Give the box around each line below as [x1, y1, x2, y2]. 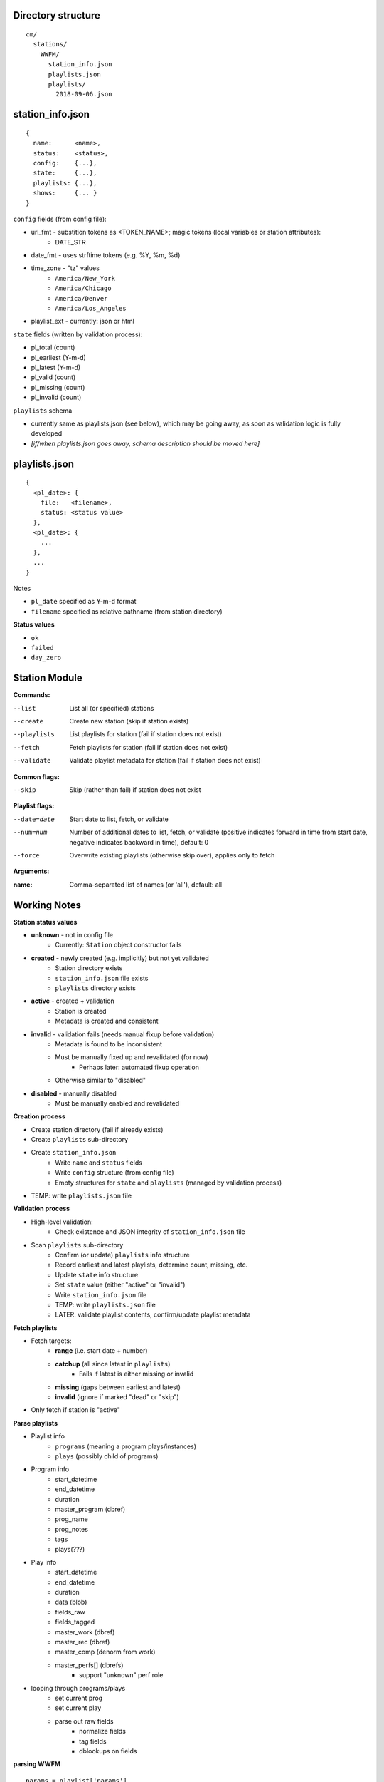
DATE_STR [55, 237, 86, 246]
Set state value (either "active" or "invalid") [55, 1280, 186, 1289]
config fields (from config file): [13, 215, 107, 223]
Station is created [55, 1006, 107, 1015]
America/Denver [55, 294, 108, 302]
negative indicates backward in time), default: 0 [69, 838, 209, 846]
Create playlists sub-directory [31, 1135, 128, 1144]
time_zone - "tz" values [31, 264, 100, 272]
